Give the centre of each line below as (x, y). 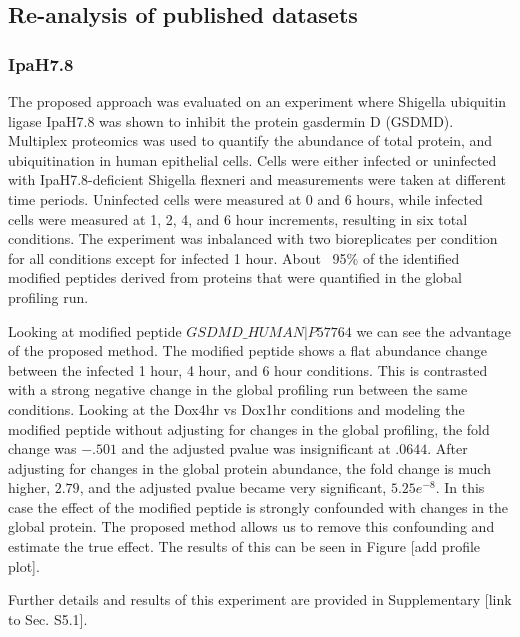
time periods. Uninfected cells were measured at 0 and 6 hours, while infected (245, 198)
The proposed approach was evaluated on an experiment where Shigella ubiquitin (257, 101)
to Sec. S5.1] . (48, 618)
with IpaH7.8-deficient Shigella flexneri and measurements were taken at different (257, 179)
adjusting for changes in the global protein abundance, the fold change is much (249, 467)
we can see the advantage (433, 330)
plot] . (24, 565)
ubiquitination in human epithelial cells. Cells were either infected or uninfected (252, 159)
